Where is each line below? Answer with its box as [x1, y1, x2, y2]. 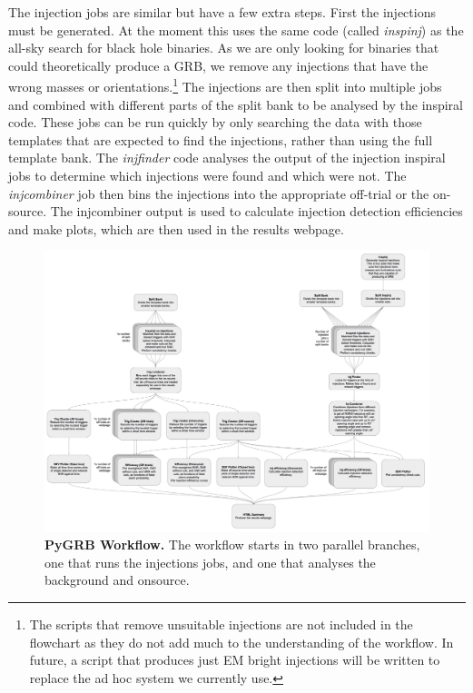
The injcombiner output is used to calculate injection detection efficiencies [50, 202, 463, 221]
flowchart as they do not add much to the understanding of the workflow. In [29, 632, 454, 651]
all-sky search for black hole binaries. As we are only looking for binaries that [8, 38, 439, 57]
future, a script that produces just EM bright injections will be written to [29, 650, 440, 669]
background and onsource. [44, 570, 190, 589]
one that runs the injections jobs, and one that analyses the [44, 552, 376, 571]
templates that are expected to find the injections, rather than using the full [8, 130, 433, 149]
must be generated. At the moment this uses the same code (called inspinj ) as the [8, 20, 464, 39]
